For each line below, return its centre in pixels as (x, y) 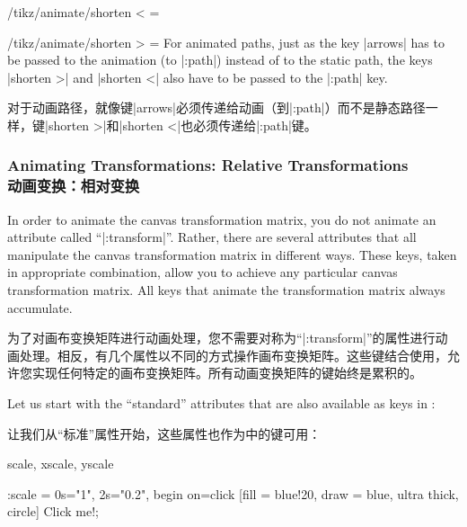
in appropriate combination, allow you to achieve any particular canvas (203, 272)
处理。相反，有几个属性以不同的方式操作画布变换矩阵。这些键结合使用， (233, 355)
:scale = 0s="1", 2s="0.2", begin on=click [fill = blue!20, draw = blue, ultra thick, (233, 493)
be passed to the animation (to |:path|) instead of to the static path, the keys (220, 60)
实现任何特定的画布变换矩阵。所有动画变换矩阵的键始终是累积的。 (227, 373)
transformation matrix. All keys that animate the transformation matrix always (226, 290)
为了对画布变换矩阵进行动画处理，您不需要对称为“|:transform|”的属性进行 (221, 338)
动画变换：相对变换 (74, 186)
